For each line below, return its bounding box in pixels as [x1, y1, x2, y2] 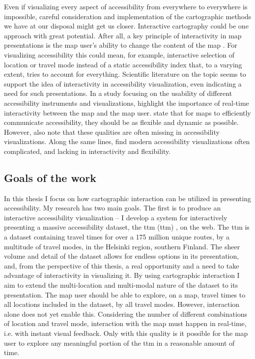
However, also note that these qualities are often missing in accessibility [4, 126, 220, 137]
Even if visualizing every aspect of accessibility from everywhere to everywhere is [4, 1, 248, 11]
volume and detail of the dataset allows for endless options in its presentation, [4, 251, 239, 261]
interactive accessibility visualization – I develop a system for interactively [4, 212, 227, 222]
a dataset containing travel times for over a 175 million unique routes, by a [4, 232, 229, 242]
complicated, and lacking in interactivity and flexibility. [4, 146, 171, 156]
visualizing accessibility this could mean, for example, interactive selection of [4, 49, 235, 60]
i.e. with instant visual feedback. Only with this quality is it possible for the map [4, 328, 248, 338]
